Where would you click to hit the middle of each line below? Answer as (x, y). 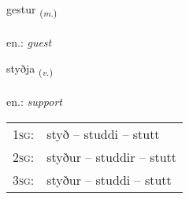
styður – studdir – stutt (112, 156)
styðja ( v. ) (30, 69)
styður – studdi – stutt (109, 179)
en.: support (35, 101)
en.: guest (29, 41)
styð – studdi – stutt (103, 133)
